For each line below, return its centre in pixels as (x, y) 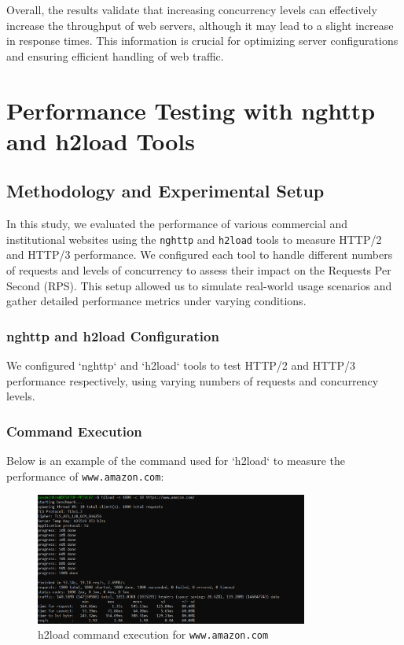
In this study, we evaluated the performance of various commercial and (177, 224)
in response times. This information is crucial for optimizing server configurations (202, 41)
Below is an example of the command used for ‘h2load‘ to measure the (176, 460)
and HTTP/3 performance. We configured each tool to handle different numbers (200, 254)
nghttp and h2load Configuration (113, 335)
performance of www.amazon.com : (85, 475)
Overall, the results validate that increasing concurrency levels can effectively (192, 9)
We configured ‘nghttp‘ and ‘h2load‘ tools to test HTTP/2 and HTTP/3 (181, 365)
